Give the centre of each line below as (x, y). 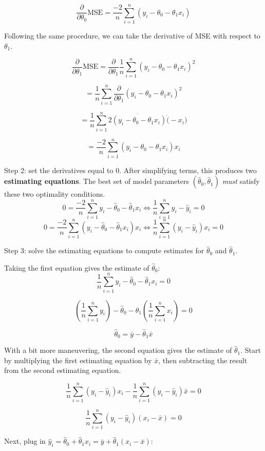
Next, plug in (25, 441)
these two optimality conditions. (55, 194)
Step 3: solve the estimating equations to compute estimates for (104, 250)
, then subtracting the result (203, 360)
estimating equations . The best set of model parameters (97, 181)
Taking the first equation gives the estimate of (77, 267)
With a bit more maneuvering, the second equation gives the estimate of (118, 350)
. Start (251, 350)
